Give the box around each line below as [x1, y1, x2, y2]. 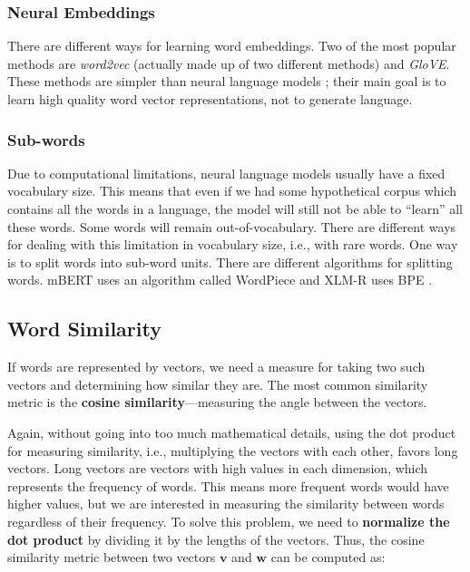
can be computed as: [270, 548, 386, 567]
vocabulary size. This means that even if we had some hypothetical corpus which [7, 181, 457, 200]
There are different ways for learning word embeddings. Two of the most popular [7, 36, 456, 55]
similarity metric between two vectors [7, 548, 216, 567]
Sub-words [7, 128, 85, 150]
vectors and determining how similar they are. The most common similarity [7, 374, 428, 393]
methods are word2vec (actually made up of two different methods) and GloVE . [7, 53, 450, 73]
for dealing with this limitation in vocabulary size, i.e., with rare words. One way [7, 235, 458, 254]
